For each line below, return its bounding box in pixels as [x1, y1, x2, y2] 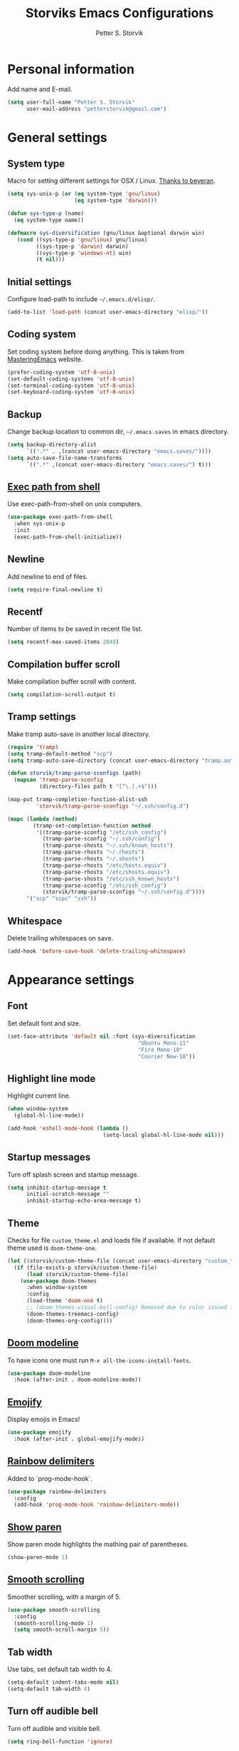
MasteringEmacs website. [7, 355, 83, 363]
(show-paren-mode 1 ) [7, 1554, 69, 1561]
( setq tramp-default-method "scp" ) [7, 750, 113, 758]
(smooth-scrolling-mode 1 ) [14, 1620, 94, 1627]
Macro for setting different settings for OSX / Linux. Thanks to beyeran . [7, 176, 216, 185]
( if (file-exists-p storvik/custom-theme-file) [14, 1264, 158, 1271]
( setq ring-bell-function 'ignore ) [7, 1737, 113, 1745]
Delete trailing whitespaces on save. [7, 934, 114, 942]
